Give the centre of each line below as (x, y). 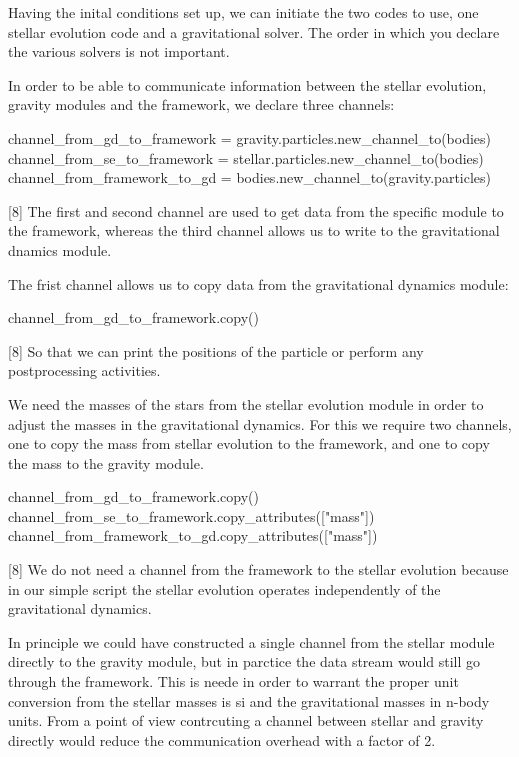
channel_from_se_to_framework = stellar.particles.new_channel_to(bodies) (246, 157)
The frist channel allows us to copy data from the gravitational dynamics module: (258, 283)
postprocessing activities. (84, 370)
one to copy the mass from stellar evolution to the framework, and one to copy (249, 443)
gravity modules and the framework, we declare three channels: (201, 104)
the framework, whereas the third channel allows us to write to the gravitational (254, 230)
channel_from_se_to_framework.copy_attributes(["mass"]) (191, 515)
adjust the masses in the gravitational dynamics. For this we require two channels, (260, 423)
